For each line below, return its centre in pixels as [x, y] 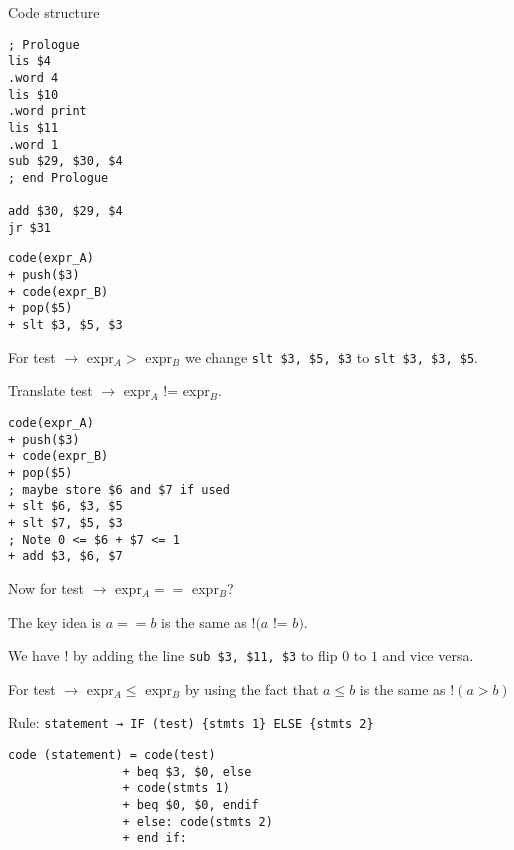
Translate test [50, 390]
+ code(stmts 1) [176, 788]
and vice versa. [428, 655]
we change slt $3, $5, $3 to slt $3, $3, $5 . [331, 356]
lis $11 [33, 127]
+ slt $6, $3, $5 [65, 506]
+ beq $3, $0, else [187, 771]
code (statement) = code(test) [112, 755]
